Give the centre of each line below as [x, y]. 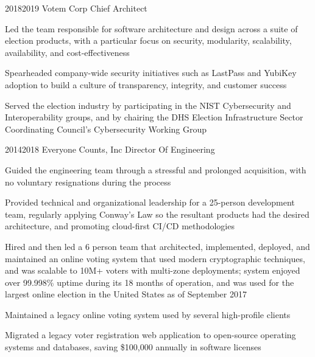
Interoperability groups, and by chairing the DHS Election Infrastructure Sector [154, 117]
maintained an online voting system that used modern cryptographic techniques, [155, 258]
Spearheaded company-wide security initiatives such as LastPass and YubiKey [151, 73]
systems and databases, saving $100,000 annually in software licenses [133, 347]
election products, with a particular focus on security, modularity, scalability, [148, 40]
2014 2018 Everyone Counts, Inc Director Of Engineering [110, 149]
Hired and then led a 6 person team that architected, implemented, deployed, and [157, 246]
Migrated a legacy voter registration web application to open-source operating [150, 335]
